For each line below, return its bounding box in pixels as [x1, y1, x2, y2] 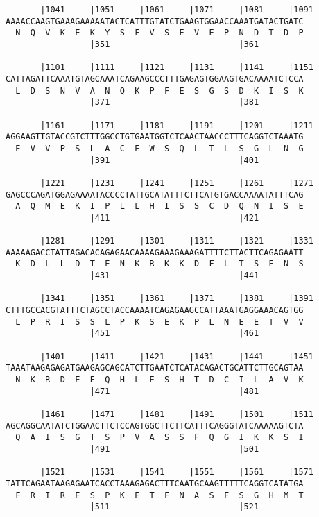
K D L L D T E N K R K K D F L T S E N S [15, 259, 304, 269]
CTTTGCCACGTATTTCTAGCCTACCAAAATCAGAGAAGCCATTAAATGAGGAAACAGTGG [6, 305, 304, 316]
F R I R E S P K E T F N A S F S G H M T [15, 490, 304, 500]
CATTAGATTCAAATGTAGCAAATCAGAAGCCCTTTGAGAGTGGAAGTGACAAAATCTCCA [6, 74, 304, 84]
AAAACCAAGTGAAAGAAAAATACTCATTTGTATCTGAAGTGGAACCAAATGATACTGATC [6, 16, 304, 26]
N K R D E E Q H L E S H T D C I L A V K [15, 375, 304, 384]
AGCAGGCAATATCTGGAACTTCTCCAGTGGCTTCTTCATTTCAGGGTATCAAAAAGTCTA [6, 421, 304, 431]
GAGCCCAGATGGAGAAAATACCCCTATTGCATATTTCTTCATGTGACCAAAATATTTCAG [6, 189, 304, 200]
